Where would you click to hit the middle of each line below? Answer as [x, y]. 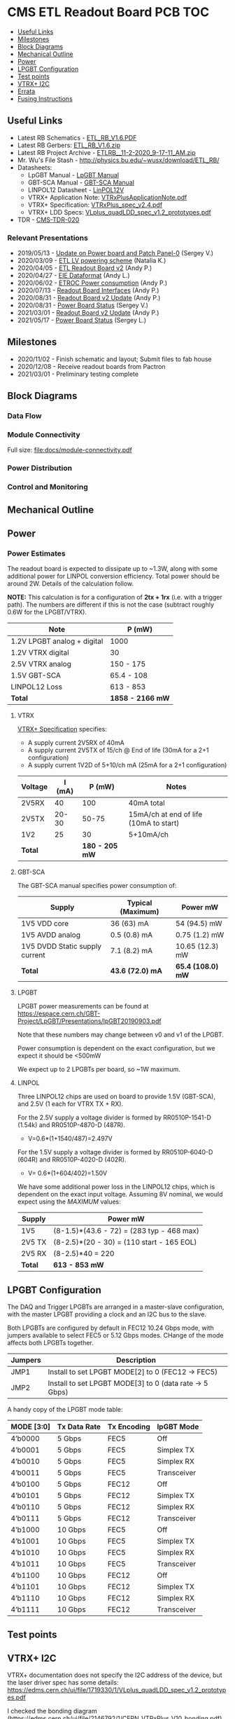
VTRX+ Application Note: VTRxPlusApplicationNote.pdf [107, 197]
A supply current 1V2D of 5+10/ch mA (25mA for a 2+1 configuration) [127, 765]
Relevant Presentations [48, 238]
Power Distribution [40, 468]
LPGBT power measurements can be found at [83, 1006]
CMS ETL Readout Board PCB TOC [108, 12]
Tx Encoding [129, 1427]
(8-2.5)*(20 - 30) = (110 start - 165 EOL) [125, 1242]
